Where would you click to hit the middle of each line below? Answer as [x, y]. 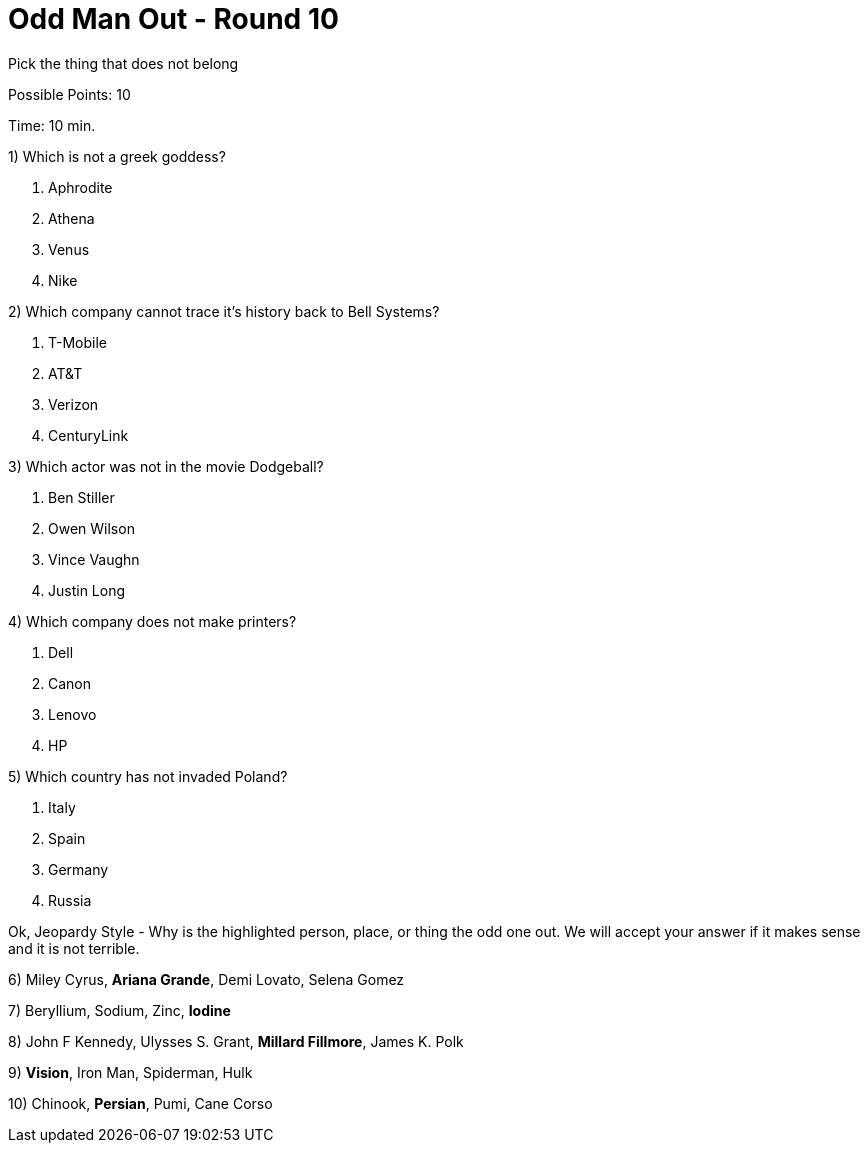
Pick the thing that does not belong [123, 63]
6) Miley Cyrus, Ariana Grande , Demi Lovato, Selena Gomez [206, 979]
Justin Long [87, 590]
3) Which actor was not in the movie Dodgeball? [166, 466]
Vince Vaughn [94, 559]
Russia [70, 900]
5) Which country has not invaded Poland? [148, 776]
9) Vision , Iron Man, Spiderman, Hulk [130, 1072]
